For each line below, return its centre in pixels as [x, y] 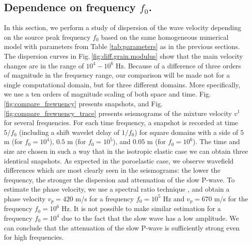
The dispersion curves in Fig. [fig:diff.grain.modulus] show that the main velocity [124, 56]
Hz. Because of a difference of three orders [178, 65]
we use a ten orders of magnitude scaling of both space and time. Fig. [108, 94]
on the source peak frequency [47, 37]
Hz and [174, 198]
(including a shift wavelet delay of [69, 132]
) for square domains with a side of [186, 132]
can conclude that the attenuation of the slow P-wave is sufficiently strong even [122, 227]
